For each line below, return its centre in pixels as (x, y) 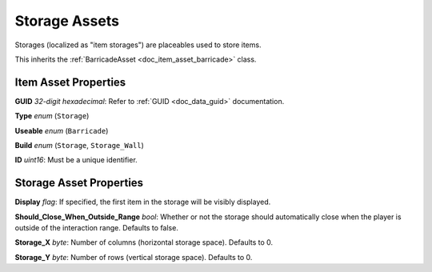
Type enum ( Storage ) (52, 116)
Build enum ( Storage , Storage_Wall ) (79, 146)
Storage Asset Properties (79, 183)
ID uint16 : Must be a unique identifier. (76, 160)
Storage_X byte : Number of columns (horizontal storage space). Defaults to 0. (144, 242)
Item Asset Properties (70, 82)
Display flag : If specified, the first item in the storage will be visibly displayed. (143, 202)
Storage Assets (67, 21)
